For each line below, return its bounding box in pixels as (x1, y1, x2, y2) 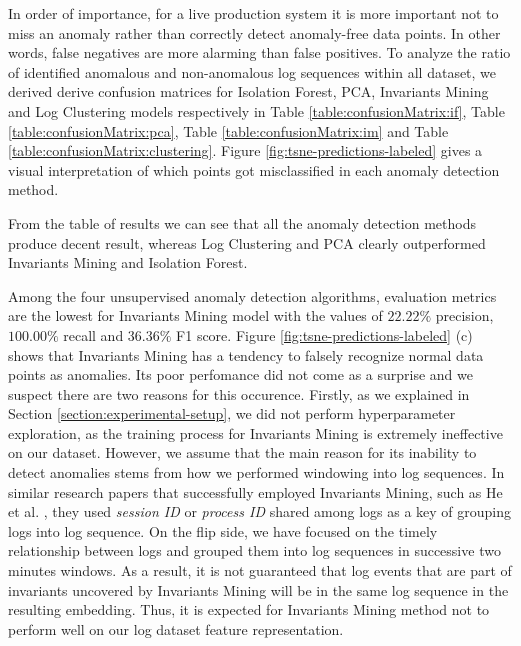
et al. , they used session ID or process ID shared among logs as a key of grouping (8, 501, 512, 522)
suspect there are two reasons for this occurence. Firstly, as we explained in (8, 383, 470, 404)
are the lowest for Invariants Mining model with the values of (8, 305, 383, 326)
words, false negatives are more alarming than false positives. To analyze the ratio (8, 42, 511, 63)
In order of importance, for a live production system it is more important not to (8, 3, 499, 23)
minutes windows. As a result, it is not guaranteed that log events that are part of (8, 560, 512, 581)
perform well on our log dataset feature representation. (8, 618, 344, 639)
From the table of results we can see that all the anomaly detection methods (8, 212, 476, 233)
